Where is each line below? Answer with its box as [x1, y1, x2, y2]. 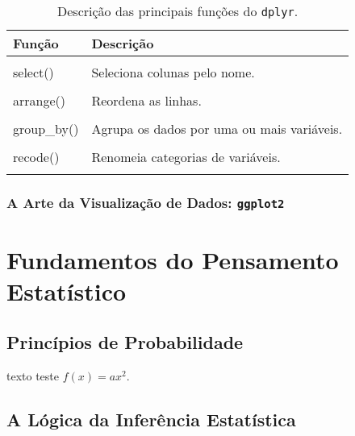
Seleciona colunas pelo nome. [91, 63, 255, 81]
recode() [13, 147, 60, 166]
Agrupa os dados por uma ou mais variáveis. [91, 119, 343, 138]
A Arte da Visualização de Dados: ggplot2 [6, 192, 285, 212]
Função [13, 34, 59, 52]
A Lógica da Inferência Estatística [6, 407, 296, 432]
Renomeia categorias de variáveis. [91, 147, 281, 166]
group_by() [13, 119, 79, 138]
